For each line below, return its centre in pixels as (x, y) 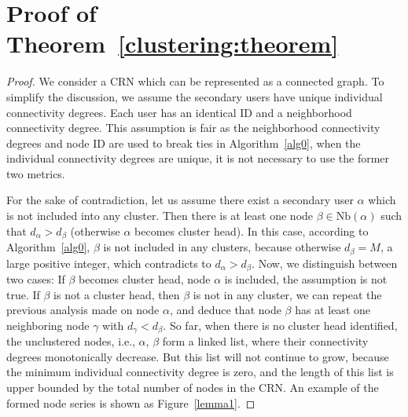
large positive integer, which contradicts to (109, 263)
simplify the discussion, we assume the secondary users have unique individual (195, 96)
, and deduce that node (225, 310)
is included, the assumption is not (306, 279)
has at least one (333, 310)
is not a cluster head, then (117, 294)
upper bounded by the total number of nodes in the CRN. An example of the (193, 388)
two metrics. (36, 173)
